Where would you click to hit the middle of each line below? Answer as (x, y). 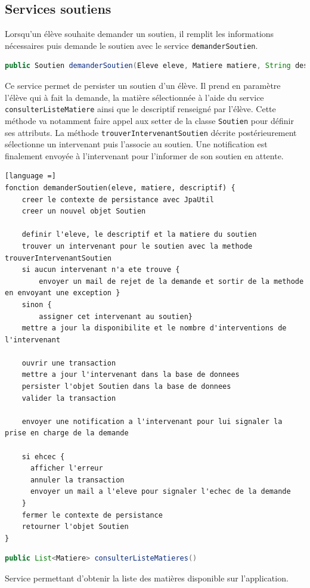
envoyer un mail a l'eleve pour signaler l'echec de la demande (160, 492)
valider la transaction (69, 398)
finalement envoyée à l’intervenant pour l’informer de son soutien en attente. (144, 155)
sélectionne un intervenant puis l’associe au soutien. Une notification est (136, 144)
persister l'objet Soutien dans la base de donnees (126, 387)
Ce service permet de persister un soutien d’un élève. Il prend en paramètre (143, 86)
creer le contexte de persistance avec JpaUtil (118, 199)
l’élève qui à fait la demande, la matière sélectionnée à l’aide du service (134, 97)
